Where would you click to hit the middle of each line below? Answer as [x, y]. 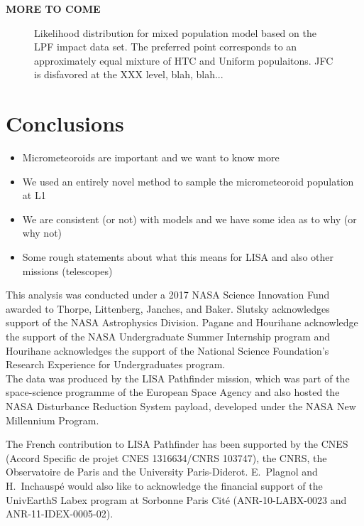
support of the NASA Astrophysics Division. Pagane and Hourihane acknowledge [182, 322]
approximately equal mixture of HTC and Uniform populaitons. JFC [184, 60]
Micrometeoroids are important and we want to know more [151, 157]
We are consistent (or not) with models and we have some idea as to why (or [189, 219]
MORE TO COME [53, 9]
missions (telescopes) [67, 270]
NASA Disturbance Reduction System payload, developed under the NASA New [181, 406]
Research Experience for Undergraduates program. [116, 364]
